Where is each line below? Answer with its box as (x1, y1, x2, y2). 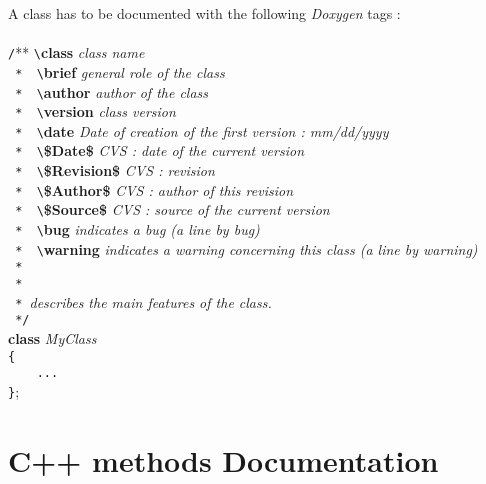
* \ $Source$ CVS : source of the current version (15, 199, 330, 220)
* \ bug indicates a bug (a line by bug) (15, 219, 260, 240)
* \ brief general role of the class (15, 61, 225, 82)
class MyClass (8, 328, 97, 349)
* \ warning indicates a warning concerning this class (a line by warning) (15, 238, 478, 259)
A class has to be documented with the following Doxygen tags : (8, 3, 401, 23)
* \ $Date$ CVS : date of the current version (15, 140, 305, 161)
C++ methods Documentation (8, 439, 439, 480)
